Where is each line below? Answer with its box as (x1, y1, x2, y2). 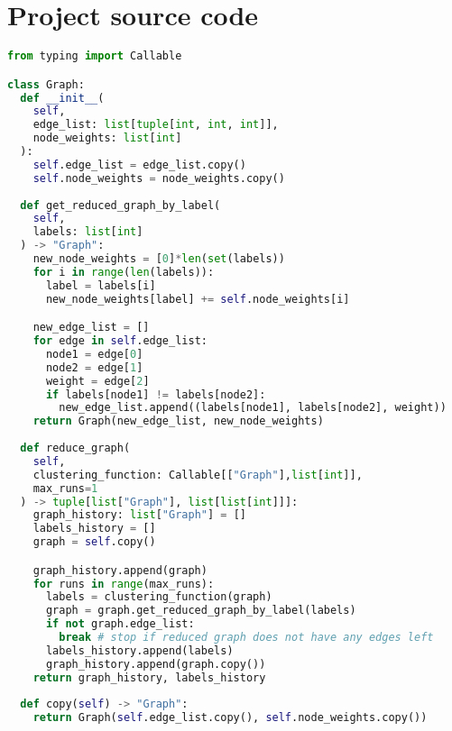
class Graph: (7, 78, 85, 91)
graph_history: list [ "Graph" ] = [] (32, 508, 246, 522)
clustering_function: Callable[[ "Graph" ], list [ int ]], (32, 468, 363, 481)
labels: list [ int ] (32, 225, 143, 239)
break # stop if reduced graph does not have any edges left (59, 631, 434, 644)
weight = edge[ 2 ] (45, 374, 150, 388)
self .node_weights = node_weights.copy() (32, 171, 285, 185)
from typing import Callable (7, 50, 182, 63)
